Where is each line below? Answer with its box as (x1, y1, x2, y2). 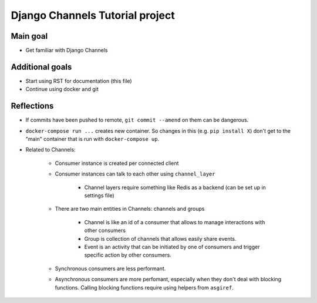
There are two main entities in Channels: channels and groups (55, 206, 205, 213)
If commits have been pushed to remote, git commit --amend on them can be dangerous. (25, 116, 249, 123)
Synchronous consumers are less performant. (55, 265, 166, 272)
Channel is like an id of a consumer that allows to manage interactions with (84, 218, 265, 225)
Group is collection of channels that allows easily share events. (84, 235, 237, 242)
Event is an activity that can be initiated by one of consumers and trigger (84, 243, 260, 250)
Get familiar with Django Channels (25, 47, 108, 54)
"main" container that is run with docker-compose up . (25, 136, 160, 143)
